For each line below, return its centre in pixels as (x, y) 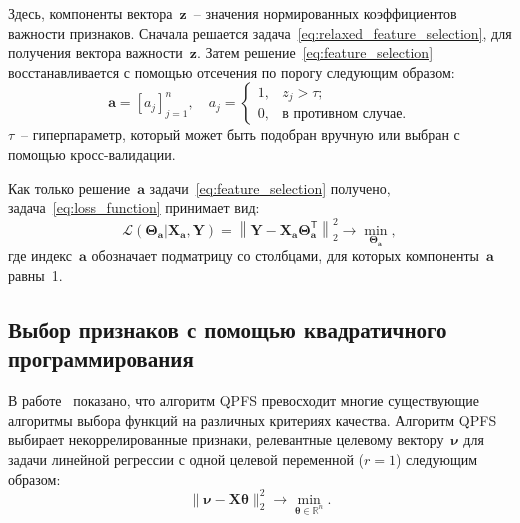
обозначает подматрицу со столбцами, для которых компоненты (285, 255)
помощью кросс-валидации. (92, 153)
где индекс (40, 255)
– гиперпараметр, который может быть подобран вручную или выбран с (240, 134)
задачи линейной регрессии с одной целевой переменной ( (186, 458)
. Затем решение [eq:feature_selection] (315, 52)
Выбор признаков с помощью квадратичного (227, 328)
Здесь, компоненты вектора (90, 13)
